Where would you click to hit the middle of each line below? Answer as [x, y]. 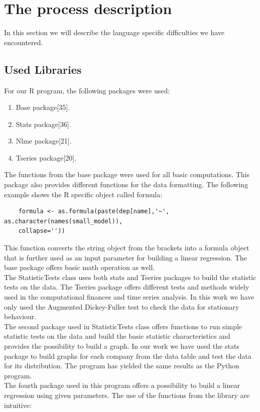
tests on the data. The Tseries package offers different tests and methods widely [127, 287]
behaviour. [20, 316]
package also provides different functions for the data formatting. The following [126, 184]
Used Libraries [43, 69]
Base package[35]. [43, 107]
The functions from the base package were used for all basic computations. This [127, 174]
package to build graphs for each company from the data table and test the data [128, 356]
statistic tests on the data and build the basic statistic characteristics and [117, 336]
